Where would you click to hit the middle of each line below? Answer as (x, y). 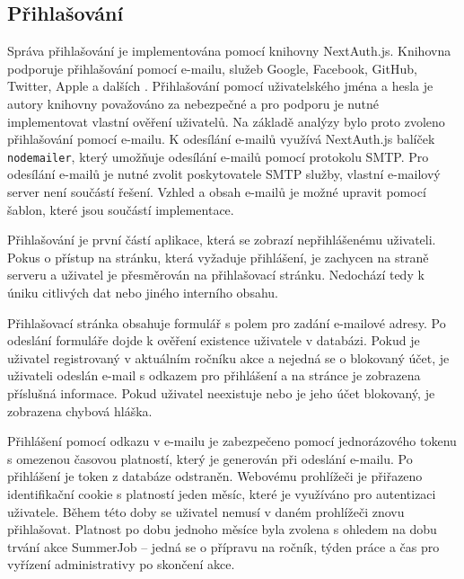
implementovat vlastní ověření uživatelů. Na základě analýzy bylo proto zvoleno (226, 121)
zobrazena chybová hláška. (80, 410)
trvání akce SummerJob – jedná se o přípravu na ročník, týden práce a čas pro (223, 546)
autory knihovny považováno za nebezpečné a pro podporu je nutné (193, 103)
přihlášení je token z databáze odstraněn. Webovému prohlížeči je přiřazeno (215, 476)
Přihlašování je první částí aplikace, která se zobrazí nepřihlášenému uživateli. (222, 240)
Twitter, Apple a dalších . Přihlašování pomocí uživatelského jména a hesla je (220, 86)
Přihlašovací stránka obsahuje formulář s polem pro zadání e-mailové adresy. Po (227, 322)
